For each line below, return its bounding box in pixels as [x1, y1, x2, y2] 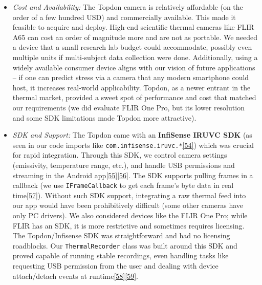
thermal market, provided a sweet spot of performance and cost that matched [12, 92, 256, 103]
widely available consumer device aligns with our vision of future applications [12, 62, 255, 72]
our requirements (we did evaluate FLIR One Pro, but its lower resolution [12, 102, 245, 112]
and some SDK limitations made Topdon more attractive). [12, 112, 196, 123]
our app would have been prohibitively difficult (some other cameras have [12, 200, 244, 211]
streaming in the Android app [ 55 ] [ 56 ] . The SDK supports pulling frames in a [12, 169, 253, 180]
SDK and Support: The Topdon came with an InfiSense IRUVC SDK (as [12, 129, 252, 140]
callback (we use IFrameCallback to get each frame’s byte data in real [12, 180, 234, 191]
